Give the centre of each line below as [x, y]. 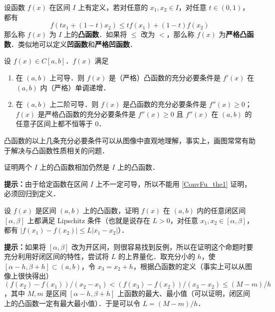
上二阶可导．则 [74, 104]
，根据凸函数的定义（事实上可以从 [189, 266]
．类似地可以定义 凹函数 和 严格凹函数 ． [74, 44]
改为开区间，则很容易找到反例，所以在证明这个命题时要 [162, 246]
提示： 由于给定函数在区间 [46, 183]
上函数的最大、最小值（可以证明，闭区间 [183, 293]
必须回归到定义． [32, 193]
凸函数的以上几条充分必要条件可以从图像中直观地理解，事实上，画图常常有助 [130, 140]
